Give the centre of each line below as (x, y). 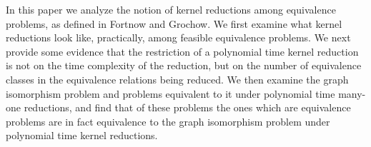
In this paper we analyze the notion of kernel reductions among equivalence (171, 9)
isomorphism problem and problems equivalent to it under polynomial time (170, 93)
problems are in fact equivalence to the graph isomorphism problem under (168, 121)
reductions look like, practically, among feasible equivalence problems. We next (178, 37)
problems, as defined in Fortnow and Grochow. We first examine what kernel (174, 23)
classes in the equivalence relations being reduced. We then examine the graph (177, 79)
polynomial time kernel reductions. (82, 135)
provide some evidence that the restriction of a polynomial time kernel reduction (182, 51)
